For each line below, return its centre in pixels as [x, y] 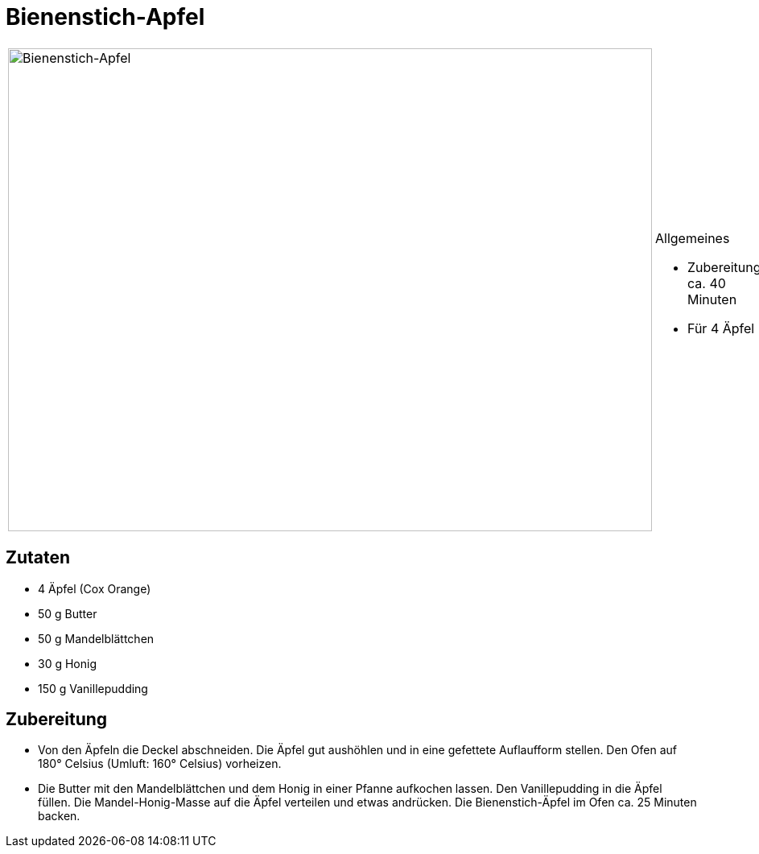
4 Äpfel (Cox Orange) [95, 588]
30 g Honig [67, 663]
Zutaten [38, 558]
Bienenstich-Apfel [105, 17]
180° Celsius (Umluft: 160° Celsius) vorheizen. [160, 764]
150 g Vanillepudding [93, 688]
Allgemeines [693, 238]
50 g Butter [68, 613]
